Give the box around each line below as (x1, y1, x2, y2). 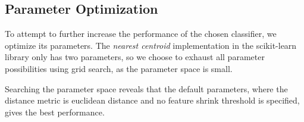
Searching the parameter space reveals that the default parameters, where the (5, 82, 288, 95)
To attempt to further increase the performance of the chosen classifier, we (5, 27, 277, 40)
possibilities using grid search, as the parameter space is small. (5, 62, 233, 74)
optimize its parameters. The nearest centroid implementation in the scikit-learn (5, 39, 297, 51)
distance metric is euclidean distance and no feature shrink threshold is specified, (5, 94, 300, 107)
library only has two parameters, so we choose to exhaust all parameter (5, 51, 265, 63)
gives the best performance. (5, 105, 105, 118)
